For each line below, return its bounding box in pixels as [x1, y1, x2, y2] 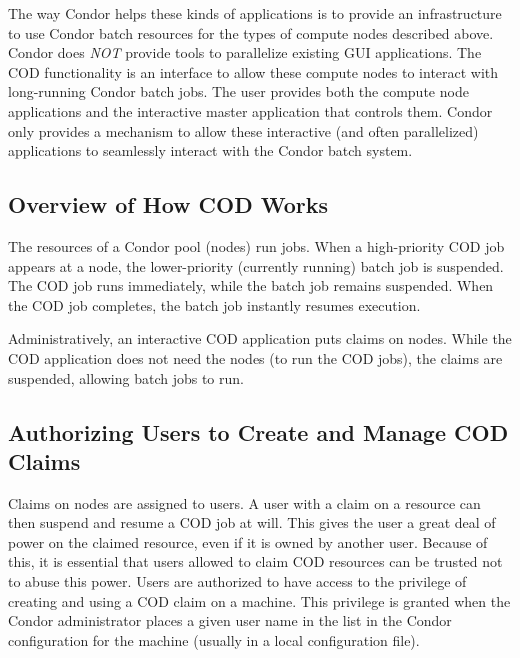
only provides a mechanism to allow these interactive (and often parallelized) [8, 120, 479, 141]
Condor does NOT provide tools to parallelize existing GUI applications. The [8, 42, 482, 63]
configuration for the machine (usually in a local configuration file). [8, 629, 420, 650]
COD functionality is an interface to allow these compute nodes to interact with [8, 61, 499, 82]
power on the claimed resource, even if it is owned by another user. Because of [8, 531, 488, 552]
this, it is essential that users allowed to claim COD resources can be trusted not [8, 551, 503, 572]
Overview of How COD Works [8, 189, 328, 220]
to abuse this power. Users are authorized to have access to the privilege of [8, 571, 467, 592]
